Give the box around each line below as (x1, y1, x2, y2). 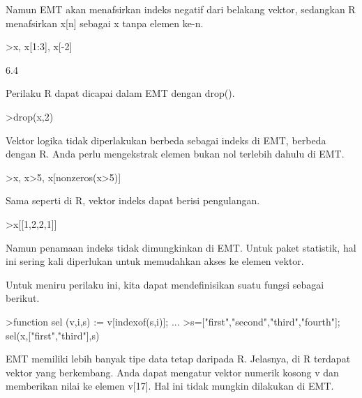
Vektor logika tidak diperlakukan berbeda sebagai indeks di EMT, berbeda (6, 132, 326, 147)
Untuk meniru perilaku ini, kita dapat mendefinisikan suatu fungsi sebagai (6, 277, 324, 291)
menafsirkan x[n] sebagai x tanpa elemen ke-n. (6, 15, 204, 30)
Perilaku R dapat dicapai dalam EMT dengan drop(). (6, 86, 235, 100)
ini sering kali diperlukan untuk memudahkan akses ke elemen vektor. (6, 254, 304, 268)
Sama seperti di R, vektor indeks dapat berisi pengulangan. (6, 193, 260, 208)
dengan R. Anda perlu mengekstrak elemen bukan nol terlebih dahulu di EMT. (6, 146, 345, 161)
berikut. (6, 291, 40, 305)
